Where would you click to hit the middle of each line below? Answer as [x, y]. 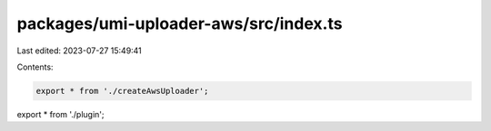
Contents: [35, 67]
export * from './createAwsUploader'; [122, 91]
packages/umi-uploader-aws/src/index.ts [180, 23]
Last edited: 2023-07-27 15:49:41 [80, 51]
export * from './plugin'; [60, 114]
